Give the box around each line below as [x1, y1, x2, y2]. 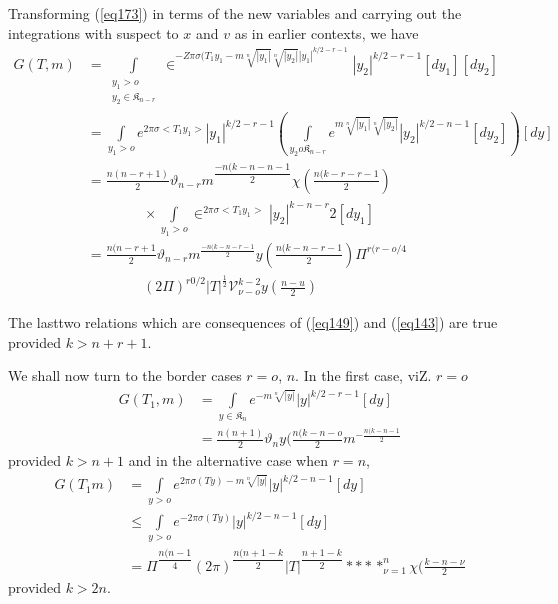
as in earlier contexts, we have [234, 22, 419, 43]
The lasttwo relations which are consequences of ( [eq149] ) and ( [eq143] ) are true [8, 312, 498, 333]
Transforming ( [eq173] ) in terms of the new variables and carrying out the [8, 3, 462, 23]
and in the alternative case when [128, 450, 328, 471]
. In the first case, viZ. [295, 365, 432, 386]
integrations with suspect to [8, 22, 179, 43]
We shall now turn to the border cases [8, 365, 242, 386]
